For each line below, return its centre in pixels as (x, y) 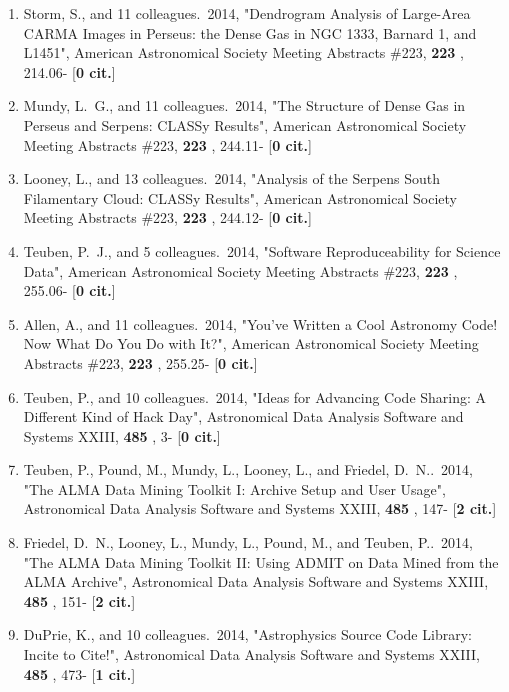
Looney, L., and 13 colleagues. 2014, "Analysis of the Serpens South (232, 178)
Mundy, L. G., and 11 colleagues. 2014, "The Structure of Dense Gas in (244, 105)
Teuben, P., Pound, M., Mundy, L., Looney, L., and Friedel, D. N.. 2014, (248, 469)
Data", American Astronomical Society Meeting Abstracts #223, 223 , (240, 270)
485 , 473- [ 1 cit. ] (79, 673)
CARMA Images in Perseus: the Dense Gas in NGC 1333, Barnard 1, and (250, 32)
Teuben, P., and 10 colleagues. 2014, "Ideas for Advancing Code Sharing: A (255, 396)
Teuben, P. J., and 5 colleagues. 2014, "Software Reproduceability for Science (262, 250)
